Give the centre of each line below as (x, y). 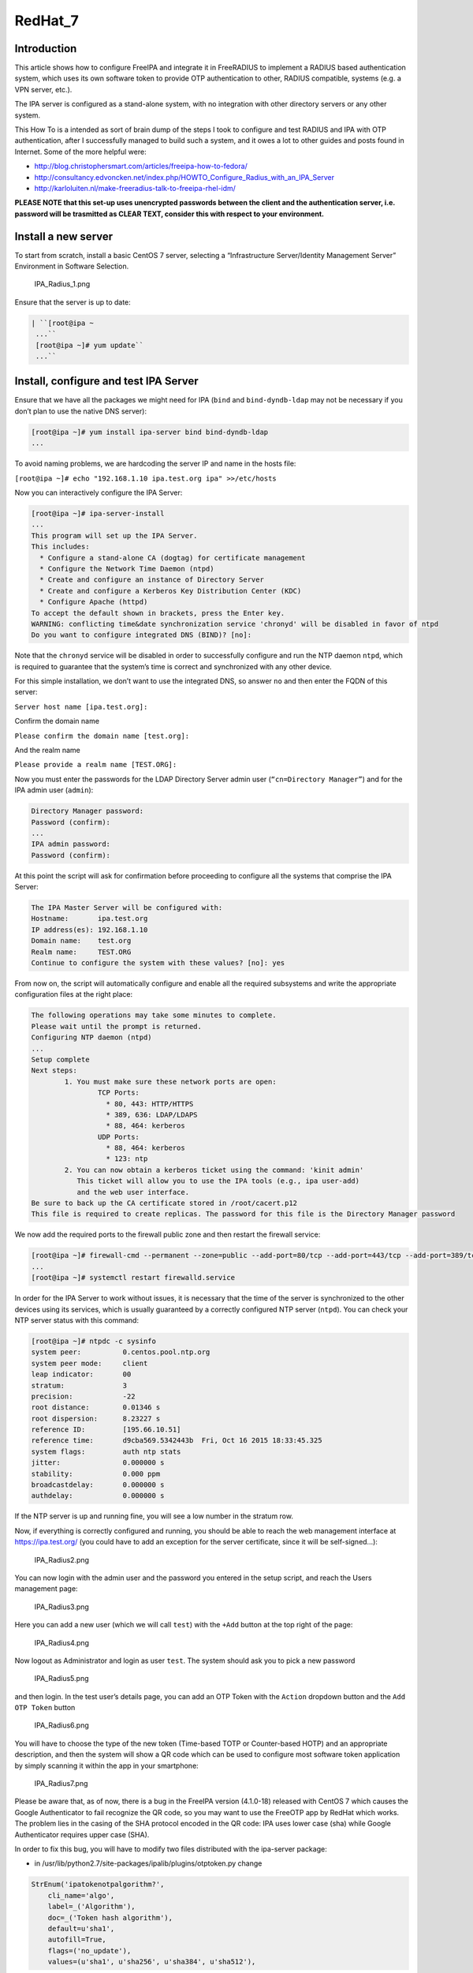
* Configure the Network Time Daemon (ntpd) (127, 569)
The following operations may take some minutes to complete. (154, 1015)
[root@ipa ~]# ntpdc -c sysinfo (94, 1341)
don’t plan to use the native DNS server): (81, 411)
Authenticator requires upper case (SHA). (82, 1834)
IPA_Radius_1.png (62, 284)
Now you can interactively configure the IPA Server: (99, 492)
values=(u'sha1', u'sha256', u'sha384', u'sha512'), (152, 1962)
